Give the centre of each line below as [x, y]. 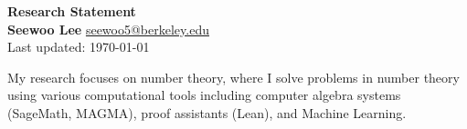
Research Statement [72, 11]
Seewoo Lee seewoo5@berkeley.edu [108, 29]
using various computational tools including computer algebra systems [204, 95]
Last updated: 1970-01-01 [79, 47]
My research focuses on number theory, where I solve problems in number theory [233, 77]
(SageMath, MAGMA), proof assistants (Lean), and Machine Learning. [207, 112]
